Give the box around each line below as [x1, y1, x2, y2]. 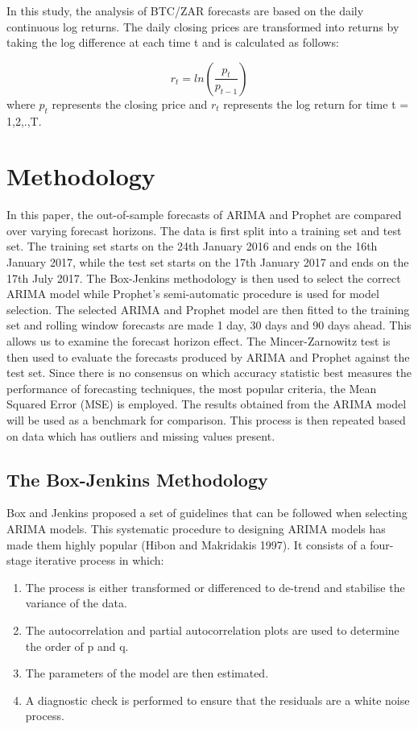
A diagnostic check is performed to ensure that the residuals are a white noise [25, 691, 410, 708]
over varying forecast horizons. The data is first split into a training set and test [6, 222, 402, 238]
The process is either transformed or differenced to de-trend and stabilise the [25, 578, 405, 595]
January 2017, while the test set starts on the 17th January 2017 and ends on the [6, 254, 409, 271]
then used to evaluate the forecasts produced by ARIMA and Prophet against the [6, 348, 410, 365]
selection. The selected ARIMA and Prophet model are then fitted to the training [6, 300, 410, 317]
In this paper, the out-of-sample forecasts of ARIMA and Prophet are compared [6, 206, 402, 223]
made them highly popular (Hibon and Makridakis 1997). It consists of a [6, 536, 366, 553]
